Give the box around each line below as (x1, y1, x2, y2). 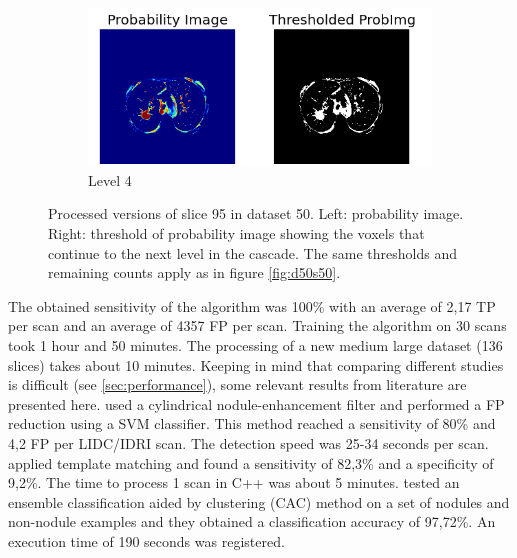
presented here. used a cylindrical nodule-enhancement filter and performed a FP (8, 393, 505, 414)
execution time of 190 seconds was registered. (8, 530, 285, 551)
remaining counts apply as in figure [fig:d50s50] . (48, 262, 341, 283)
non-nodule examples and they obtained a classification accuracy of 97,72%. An (8, 511, 496, 532)
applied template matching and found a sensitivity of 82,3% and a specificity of (8, 452, 494, 473)
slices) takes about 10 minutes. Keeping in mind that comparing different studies (8, 354, 504, 375)
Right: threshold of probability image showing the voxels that (48, 223, 425, 244)
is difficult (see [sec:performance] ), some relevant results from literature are (8, 374, 467, 395)
